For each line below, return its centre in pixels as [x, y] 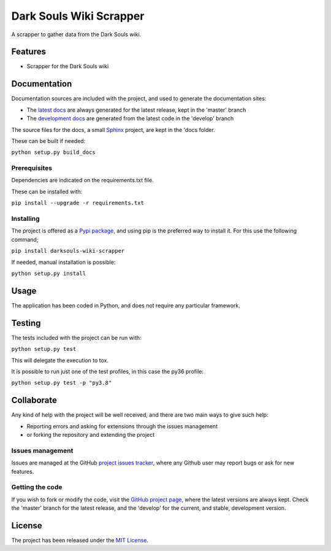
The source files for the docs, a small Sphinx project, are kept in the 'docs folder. [113, 129]
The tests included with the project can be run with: [76, 337]
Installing [25, 219]
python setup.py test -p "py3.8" [62, 383]
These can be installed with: [47, 191]
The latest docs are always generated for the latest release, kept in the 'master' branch [136, 110]
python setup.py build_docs [54, 152]
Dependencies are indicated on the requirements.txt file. [82, 180]
